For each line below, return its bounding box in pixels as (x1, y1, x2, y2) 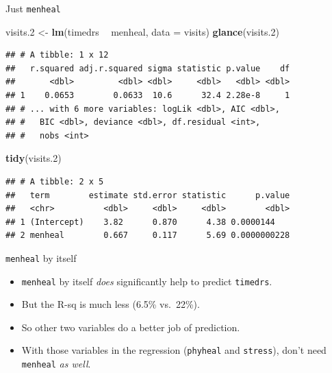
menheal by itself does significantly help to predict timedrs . (21, 274, 272, 288)
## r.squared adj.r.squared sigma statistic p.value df (5, 63, 290, 73)
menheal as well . (21, 357, 91, 371)
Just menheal (5, 1, 61, 15)
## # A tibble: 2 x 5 (5, 177, 104, 186)
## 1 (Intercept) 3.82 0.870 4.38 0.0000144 (5, 217, 275, 227)
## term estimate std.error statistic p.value (5, 190, 290, 200)
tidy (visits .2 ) (5, 151, 62, 165)
